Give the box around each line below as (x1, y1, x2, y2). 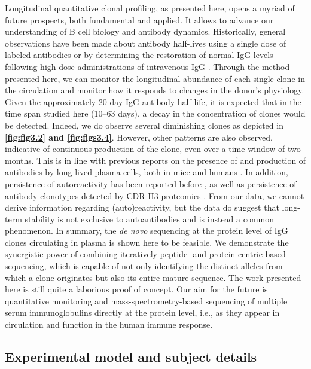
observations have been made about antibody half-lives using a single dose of (5, 36, 286, 49)
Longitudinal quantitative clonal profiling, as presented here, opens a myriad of (5, 2, 295, 14)
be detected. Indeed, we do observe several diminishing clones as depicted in (5, 118, 283, 131)
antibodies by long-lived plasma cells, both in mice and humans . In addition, (5, 166, 289, 178)
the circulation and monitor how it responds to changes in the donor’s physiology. (5, 84, 304, 96)
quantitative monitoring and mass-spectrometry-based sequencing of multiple (5, 294, 288, 307)
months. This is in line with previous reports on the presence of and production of (5, 154, 306, 166)
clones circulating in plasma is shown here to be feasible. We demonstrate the (5, 236, 289, 248)
